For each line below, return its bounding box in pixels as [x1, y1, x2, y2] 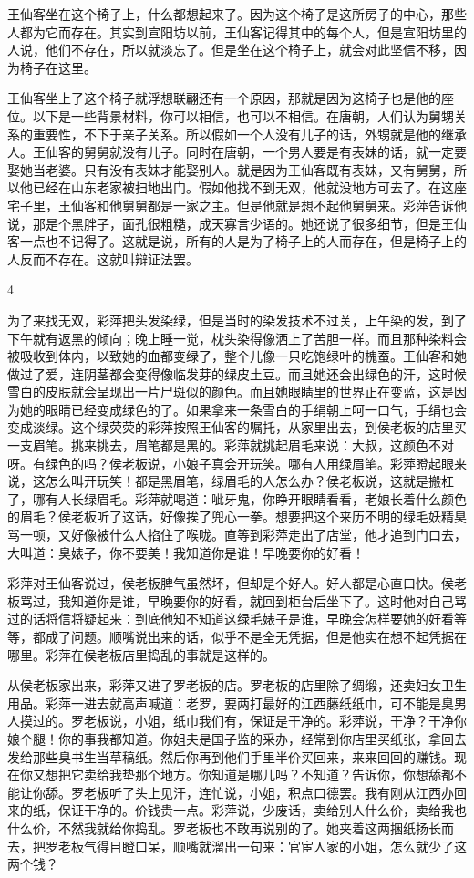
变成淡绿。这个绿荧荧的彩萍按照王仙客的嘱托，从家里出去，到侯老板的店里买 [7, 418, 467, 437]
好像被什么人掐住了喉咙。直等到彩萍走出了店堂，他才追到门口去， [70, 525, 467, 544]
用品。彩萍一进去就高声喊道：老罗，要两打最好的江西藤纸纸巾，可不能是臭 [7, 693, 454, 712]
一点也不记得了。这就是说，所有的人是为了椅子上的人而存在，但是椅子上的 [19, 232, 467, 251]
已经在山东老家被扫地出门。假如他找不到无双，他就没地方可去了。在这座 [32, 178, 467, 197]
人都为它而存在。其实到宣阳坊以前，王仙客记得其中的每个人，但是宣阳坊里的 [7, 22, 467, 41]
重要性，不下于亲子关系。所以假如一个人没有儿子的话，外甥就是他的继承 [32, 124, 467, 143]
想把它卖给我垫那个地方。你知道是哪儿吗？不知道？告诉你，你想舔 [45, 765, 441, 784]
